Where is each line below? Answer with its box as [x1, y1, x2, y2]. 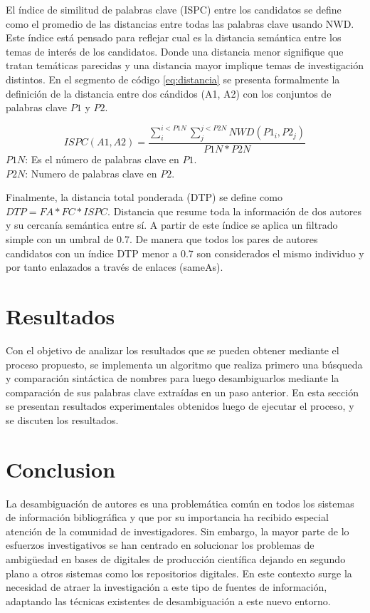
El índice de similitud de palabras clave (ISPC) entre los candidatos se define [6, 2, 342, 16]
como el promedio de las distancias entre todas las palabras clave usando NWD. [6, 16, 354, 31]
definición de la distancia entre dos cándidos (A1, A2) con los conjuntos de [6, 86, 332, 101]
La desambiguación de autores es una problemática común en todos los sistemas [6, 495, 354, 510]
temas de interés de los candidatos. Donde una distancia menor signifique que [6, 43, 344, 58]
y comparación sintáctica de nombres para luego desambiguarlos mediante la [6, 371, 339, 386]
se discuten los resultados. [6, 412, 119, 427]
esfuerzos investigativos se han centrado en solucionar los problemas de [6, 537, 314, 552]
